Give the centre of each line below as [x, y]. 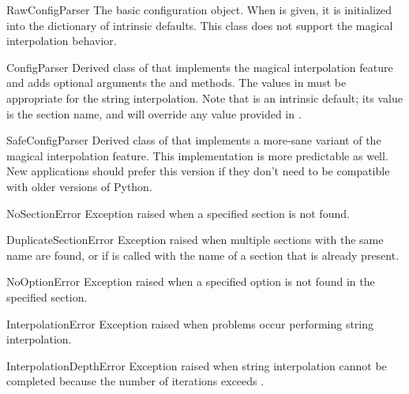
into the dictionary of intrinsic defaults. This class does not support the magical [200, 25]
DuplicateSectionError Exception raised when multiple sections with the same [195, 240]
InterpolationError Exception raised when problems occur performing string [190, 323]
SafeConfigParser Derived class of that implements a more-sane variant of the [194, 140]
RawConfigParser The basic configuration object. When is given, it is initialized [199, 9]
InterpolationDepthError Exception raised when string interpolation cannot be [197, 365]
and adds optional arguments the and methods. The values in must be [176, 83]
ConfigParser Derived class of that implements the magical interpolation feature [200, 67]
